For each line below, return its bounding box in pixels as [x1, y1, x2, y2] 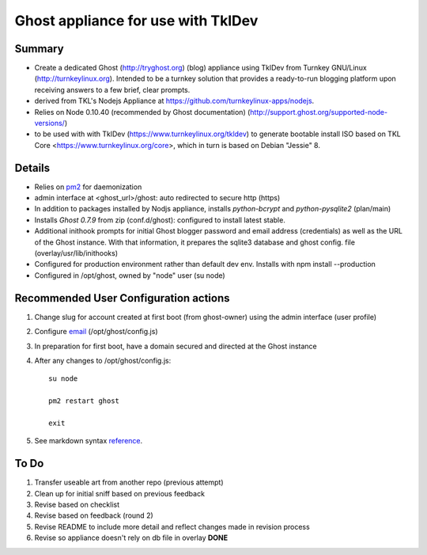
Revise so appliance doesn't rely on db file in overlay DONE [34, 533, 229, 542]
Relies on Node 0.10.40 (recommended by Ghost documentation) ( [34, 107, 251, 116]
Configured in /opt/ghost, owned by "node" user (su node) [34, 270, 225, 280]
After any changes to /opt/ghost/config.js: [34, 355, 172, 365]
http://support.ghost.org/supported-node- [250, 107, 387, 116]
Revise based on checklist [34, 500, 120, 509]
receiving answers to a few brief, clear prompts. [34, 85, 191, 94]
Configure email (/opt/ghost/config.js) [34, 327, 158, 336]
